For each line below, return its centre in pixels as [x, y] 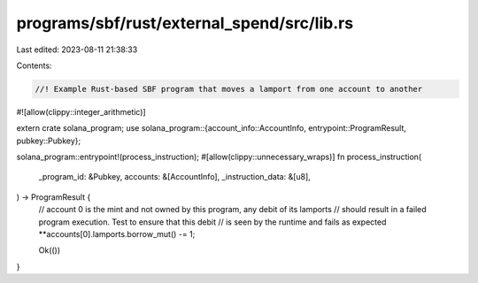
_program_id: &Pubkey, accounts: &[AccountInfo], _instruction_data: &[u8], [175, 177]
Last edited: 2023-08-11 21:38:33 [77, 50]
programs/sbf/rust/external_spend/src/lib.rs [185, 23]
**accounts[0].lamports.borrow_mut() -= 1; [117, 234]
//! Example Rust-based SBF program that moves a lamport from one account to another [229, 89]
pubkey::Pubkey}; [49, 141]
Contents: [34, 65]
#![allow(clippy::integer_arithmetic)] [81, 111]
